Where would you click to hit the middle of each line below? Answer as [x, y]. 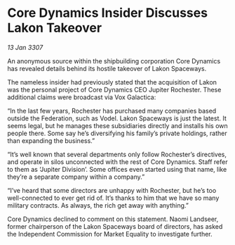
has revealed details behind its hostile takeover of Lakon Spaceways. [107, 68]
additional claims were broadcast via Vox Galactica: [82, 97]
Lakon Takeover [55, 28]
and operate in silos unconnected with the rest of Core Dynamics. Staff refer [117, 162]
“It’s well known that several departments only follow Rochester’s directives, [117, 154]
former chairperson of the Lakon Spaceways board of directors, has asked [115, 226]
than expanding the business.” [51, 140]
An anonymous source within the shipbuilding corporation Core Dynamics [114, 61]
